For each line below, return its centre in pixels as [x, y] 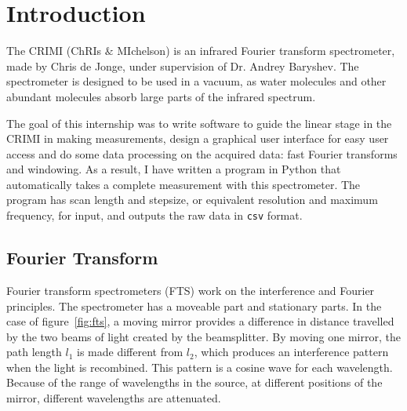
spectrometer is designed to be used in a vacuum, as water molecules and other [196, 81]
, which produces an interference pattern [291, 352]
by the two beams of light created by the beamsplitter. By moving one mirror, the [203, 336]
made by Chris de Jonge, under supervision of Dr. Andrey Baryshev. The [183, 65]
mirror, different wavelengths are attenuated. [114, 398]
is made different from [130, 352]
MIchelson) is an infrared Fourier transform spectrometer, [256, 51]
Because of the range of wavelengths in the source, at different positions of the [194, 382]
